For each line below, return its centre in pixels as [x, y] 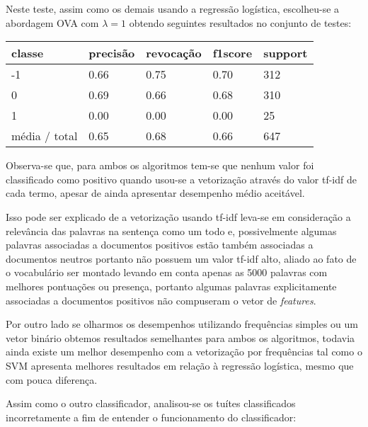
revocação [174, 53]
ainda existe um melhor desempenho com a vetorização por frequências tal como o [184, 352]
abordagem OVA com [52, 22]
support [286, 53]
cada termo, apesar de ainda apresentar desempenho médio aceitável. [155, 193]
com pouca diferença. [52, 379]
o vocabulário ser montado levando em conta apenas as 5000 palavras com [167, 272]
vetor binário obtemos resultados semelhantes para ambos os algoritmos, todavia [180, 337]
